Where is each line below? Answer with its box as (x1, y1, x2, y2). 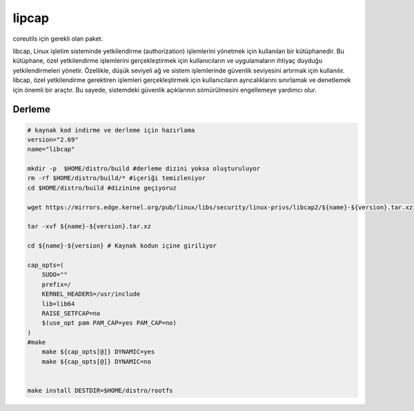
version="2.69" (27, 135, 79, 143)
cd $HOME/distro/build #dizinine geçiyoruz (27, 183, 177, 192)
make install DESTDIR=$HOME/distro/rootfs (27, 387, 173, 394)
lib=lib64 (41, 300, 75, 308)
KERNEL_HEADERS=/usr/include (41, 290, 141, 298)
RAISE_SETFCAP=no (41, 309, 101, 317)
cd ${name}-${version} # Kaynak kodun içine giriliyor (27, 242, 217, 250)
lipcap (12, 10, 50, 26)
